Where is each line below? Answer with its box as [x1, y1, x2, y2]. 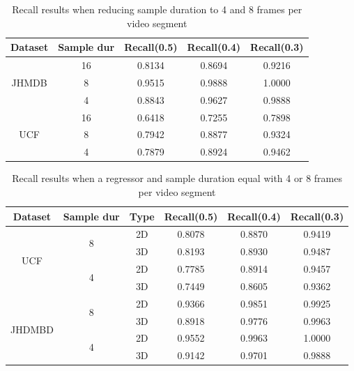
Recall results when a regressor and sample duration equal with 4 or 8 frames [12, 171, 342, 185]
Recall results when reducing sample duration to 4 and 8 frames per [12, 2, 302, 16]
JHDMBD [10, 322, 54, 337]
